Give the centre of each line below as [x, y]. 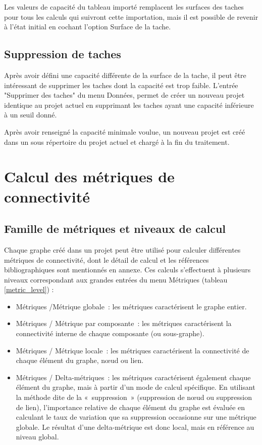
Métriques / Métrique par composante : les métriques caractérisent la [124, 323]
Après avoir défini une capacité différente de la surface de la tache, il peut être [125, 75]
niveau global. [37, 437]
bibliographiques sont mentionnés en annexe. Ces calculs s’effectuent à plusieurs [127, 270]
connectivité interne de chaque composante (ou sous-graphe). [110, 333]
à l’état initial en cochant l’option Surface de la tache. [88, 27]
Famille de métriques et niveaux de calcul [115, 229]
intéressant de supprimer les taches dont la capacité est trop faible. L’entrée [121, 85]
